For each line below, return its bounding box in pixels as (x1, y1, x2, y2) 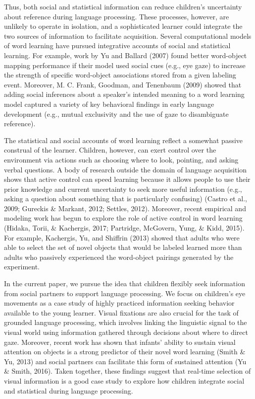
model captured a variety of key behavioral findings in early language (4, 98, 214, 109)
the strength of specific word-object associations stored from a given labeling (4, 70, 236, 80)
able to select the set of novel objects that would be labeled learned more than (4, 242, 242, 252)
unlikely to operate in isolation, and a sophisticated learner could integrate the (4, 21, 243, 31)
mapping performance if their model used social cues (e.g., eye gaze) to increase (4, 60, 246, 70)
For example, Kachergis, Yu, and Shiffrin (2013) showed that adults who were (4, 232, 240, 242)
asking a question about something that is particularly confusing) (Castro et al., (4, 193, 248, 204)
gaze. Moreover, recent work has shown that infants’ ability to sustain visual (4, 336, 236, 347)
